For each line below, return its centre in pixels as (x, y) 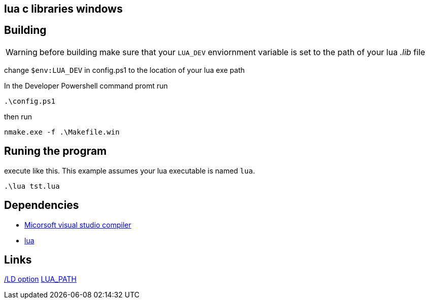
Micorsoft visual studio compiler (78, 225)
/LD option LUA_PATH (40, 279)
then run (18, 116)
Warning (22, 52)
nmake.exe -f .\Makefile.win (62, 132)
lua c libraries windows (63, 9)
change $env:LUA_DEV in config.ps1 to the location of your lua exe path (124, 70)
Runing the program (56, 151)
